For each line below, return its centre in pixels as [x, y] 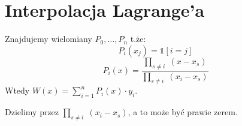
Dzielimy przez [32, 112]
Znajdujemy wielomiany [49, 39]
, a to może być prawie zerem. [183, 112]
